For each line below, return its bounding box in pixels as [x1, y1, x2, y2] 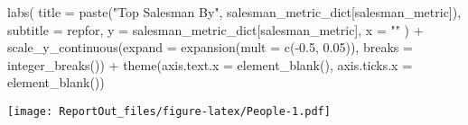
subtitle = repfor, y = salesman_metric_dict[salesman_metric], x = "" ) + [7, 20, 424, 39]
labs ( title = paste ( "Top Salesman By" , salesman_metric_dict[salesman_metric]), [7, 3, 462, 21]
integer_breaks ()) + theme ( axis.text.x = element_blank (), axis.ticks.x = [7, 55, 413, 74]
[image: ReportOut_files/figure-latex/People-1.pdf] [7, 104, 331, 118]
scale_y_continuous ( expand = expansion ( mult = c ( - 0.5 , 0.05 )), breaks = [7, 38, 413, 57]
